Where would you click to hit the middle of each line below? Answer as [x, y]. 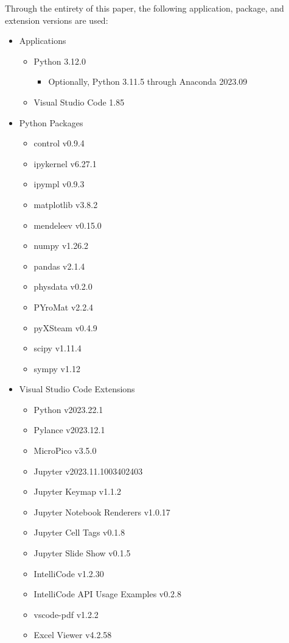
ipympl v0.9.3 [59, 184]
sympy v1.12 [57, 368]
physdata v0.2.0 [63, 286]
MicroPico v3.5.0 [65, 451]
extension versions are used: [57, 20]
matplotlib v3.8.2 [66, 204]
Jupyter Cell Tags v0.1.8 [79, 532]
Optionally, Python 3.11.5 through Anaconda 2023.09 [148, 81]
